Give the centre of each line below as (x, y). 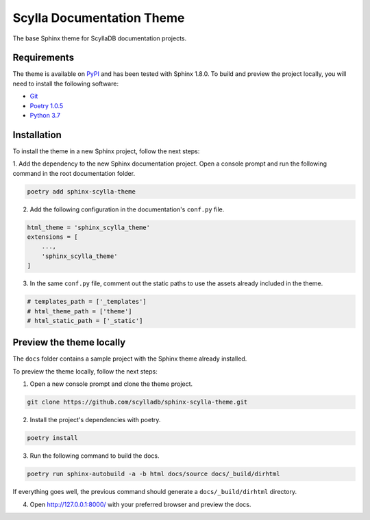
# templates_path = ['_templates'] (87, 302)
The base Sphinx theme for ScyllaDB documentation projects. (100, 38)
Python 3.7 (45, 116)
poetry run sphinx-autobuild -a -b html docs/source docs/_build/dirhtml (153, 474)
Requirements (44, 58)
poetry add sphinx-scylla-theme (82, 191)
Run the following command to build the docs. (95, 456)
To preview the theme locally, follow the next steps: (85, 371)
